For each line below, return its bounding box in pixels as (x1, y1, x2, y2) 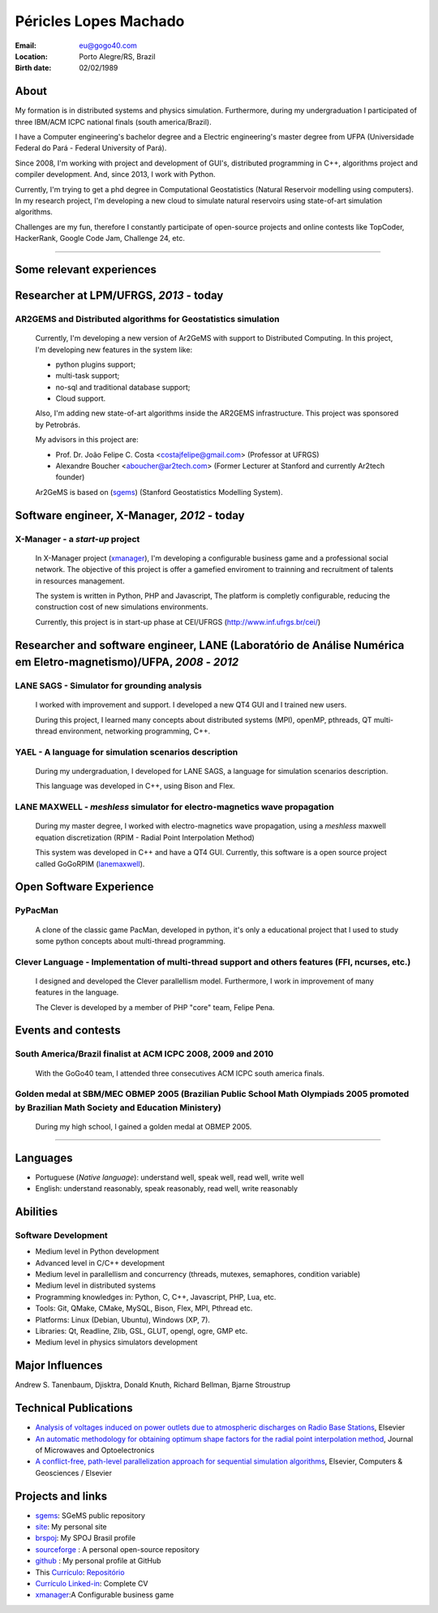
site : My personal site (35, 1522, 107, 1531)
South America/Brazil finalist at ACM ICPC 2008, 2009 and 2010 (15, 1048, 274, 1060)
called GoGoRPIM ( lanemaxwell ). (35, 858, 145, 868)
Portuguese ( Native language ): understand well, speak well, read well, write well (35, 1172, 304, 1182)
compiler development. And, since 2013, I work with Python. (15, 170, 216, 179)
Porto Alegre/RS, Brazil (79, 51, 156, 61)
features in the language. (35, 987, 119, 997)
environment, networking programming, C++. (58, 726, 211, 736)
